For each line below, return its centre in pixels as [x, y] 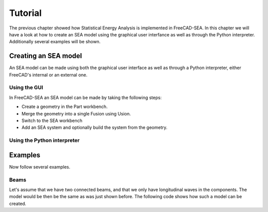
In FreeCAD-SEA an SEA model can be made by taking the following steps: [85, 98]
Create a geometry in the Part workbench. [65, 106]
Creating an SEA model [46, 56]
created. [18, 204]
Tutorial [26, 13]
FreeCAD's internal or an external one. [48, 75]
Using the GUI [26, 88]
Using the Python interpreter [44, 140]
